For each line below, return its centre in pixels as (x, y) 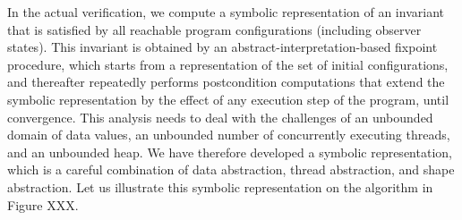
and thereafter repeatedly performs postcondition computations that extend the (226, 82)
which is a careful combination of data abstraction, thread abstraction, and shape (231, 169)
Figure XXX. (43, 204)
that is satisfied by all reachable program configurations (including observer (214, 29)
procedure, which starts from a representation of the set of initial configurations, (228, 64)
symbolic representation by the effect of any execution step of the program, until (228, 99)
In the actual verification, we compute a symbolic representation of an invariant (226, 12)
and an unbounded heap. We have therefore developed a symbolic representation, (230, 152)
